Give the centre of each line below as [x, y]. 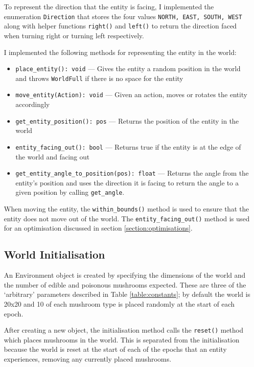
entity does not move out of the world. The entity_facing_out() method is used [127, 218]
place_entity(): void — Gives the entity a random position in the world [128, 68]
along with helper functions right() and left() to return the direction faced [120, 26]
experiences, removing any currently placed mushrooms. [88, 358]
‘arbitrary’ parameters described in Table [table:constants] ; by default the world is [127, 294]
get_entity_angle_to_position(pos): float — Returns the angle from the [132, 173]
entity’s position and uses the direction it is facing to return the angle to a [127, 182]
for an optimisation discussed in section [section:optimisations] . [98, 228]
